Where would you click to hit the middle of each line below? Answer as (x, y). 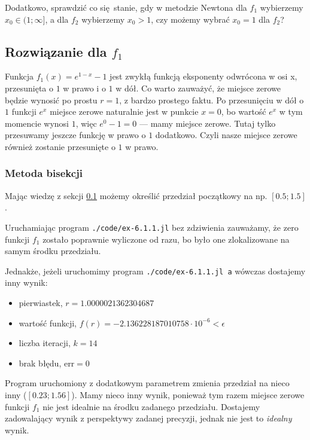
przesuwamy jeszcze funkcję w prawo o (75, 135)
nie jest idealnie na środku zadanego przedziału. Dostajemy (151, 406)
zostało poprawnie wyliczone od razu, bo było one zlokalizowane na (166, 239)
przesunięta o (29, 88)
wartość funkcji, (48, 323)
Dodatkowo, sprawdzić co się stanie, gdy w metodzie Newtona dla (126, 7)
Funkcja (19, 76)
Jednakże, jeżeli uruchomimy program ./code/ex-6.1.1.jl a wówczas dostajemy (155, 271)
